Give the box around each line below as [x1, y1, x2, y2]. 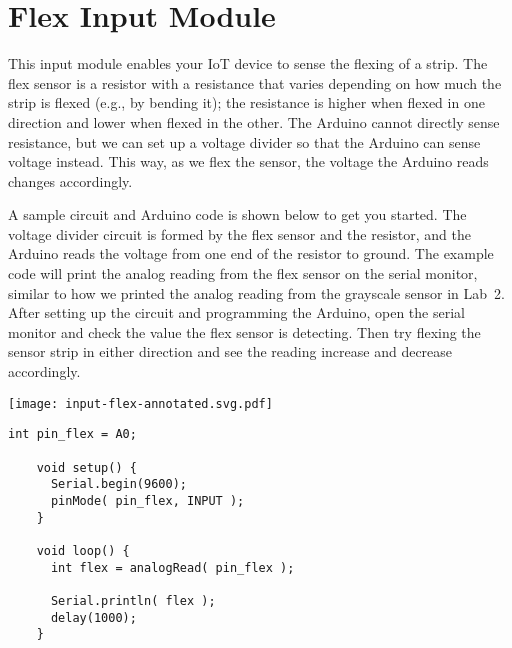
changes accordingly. [8, 170, 133, 191]
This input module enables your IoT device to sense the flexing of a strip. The [8, 53, 488, 74]
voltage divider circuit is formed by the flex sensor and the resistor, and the [8, 223, 472, 244]
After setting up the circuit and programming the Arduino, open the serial [8, 302, 465, 323]
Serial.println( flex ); [50, 593, 216, 608]
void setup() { [36, 460, 137, 475]
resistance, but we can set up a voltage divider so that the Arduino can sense [8, 131, 481, 152]
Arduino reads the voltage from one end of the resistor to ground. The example [8, 243, 494, 264]
